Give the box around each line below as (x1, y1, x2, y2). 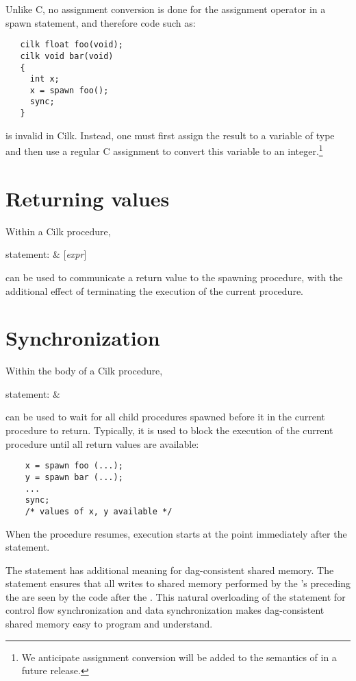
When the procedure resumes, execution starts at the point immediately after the (5, 526, 347, 540)
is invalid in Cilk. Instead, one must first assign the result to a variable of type (5, 128, 335, 142)
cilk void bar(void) (20, 51, 114, 61)
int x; (29, 74, 60, 84)
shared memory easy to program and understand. (5, 617, 213, 631)
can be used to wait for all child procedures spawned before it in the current (5, 409, 325, 424)
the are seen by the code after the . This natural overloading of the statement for (5, 589, 346, 604)
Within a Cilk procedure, (5, 224, 111, 238)
